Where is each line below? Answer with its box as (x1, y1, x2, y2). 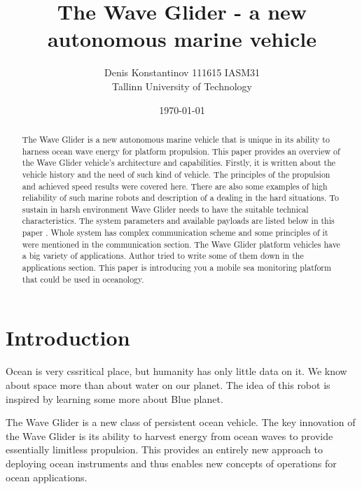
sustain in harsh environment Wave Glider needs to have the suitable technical (22, 203, 309, 215)
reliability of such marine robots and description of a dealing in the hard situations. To (22, 192, 339, 204)
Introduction (6, 323, 130, 352)
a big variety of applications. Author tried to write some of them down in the (22, 250, 304, 262)
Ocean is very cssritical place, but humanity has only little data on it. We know (6, 364, 347, 378)
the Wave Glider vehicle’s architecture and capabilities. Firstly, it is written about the (22, 157, 336, 169)
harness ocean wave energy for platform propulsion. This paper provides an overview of (22, 145, 340, 157)
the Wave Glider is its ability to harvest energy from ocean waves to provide (6, 428, 333, 443)
